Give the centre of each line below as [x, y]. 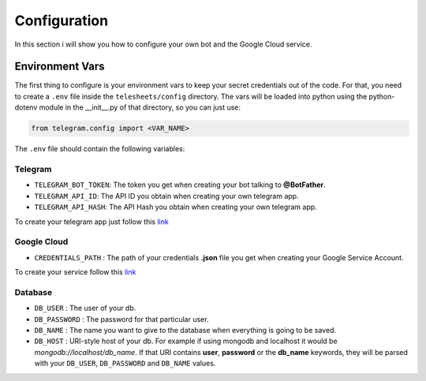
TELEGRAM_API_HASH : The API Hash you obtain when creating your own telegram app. [176, 207]
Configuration [62, 21]
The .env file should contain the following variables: [100, 149]
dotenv [26, 107]
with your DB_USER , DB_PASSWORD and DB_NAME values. [125, 364]
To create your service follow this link [75, 272]
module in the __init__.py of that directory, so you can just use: [140, 107]
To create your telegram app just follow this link [92, 222]
